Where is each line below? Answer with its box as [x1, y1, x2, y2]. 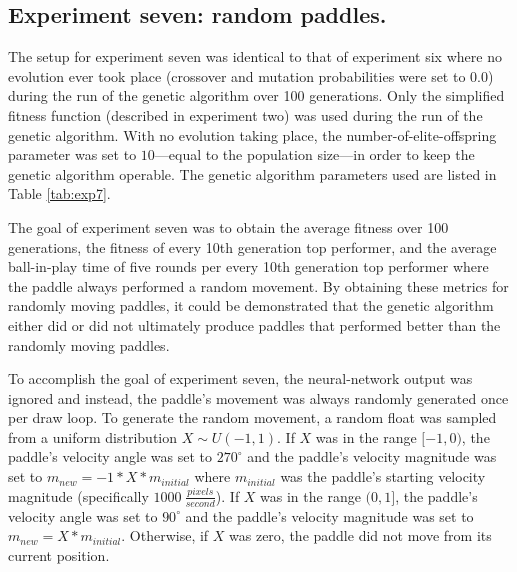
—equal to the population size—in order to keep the [154, 144, 475, 165]
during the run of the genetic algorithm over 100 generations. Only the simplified [8, 85, 505, 106]
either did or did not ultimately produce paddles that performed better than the [8, 314, 501, 335]
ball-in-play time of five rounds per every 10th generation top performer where [8, 256, 489, 277]
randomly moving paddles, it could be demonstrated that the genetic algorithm [8, 295, 494, 316]
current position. [8, 544, 110, 565]
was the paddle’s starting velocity [280, 466, 486, 487]
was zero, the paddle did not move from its [229, 525, 492, 546]
